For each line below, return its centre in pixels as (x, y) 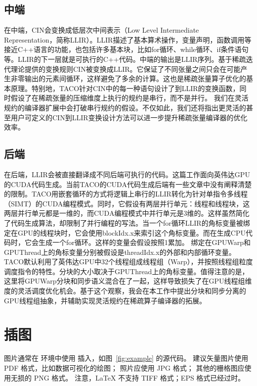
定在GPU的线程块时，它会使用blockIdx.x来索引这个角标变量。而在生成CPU (125, 232)
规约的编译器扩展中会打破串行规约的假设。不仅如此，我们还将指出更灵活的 (125, 107)
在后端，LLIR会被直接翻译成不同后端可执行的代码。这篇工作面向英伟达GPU (127, 174)
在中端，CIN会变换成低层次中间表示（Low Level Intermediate (102, 30)
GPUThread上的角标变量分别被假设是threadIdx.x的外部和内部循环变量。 (120, 252)
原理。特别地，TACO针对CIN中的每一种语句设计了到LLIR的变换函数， (125, 88)
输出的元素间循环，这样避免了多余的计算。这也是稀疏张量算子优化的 (135, 78)
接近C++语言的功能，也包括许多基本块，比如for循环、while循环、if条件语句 (126, 49)
